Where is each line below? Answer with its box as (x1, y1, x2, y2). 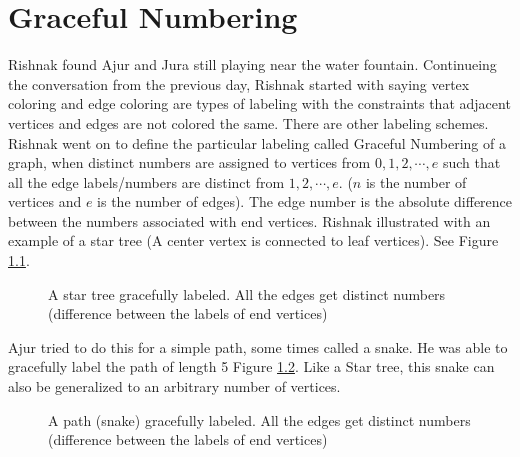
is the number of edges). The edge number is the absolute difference (97, 191, 513, 212)
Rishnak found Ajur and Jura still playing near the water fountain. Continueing (8, 54, 497, 75)
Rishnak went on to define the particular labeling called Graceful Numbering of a (8, 132, 506, 153)
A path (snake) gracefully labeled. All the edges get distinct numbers (48, 409, 471, 430)
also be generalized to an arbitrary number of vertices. (8, 376, 341, 397)
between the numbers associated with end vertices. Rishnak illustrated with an (8, 210, 491, 231)
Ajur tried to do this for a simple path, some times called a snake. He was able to (8, 336, 508, 357)
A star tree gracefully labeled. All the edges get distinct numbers (48, 283, 446, 304)
